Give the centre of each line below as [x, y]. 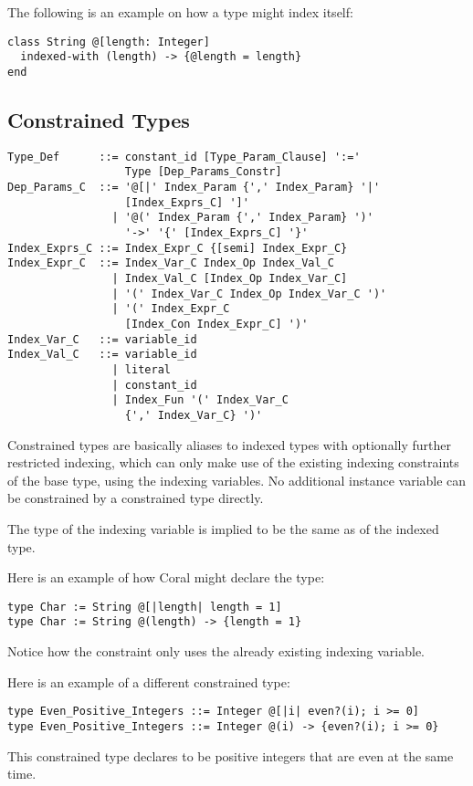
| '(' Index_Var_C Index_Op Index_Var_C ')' [249, 293]
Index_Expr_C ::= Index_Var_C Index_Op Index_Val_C [171, 263]
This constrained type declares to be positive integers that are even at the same [231, 755]
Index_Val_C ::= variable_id [102, 355]
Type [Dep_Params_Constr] [203, 172]
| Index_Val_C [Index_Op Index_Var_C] [230, 279]
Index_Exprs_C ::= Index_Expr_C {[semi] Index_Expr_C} [178, 248]
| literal [141, 369]
